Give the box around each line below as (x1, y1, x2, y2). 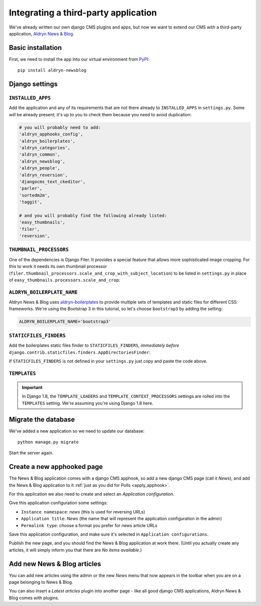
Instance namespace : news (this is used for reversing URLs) (21, 509, 145, 514)
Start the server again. (9, 450, 54, 456)
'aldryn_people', (19, 165, 60, 171)
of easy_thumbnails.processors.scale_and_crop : (9, 277, 120, 283)
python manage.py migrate (17, 439, 79, 445)
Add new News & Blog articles (9, 559, 101, 568)
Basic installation (9, 44, 62, 52)
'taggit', (19, 199, 43, 205)
